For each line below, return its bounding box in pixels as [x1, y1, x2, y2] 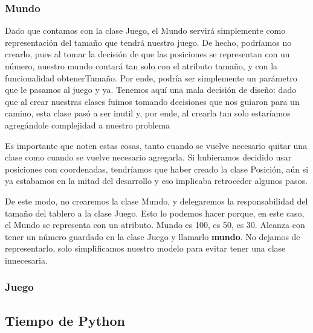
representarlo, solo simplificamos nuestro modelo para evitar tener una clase [5, 242, 286, 255]
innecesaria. [5, 253, 48, 266]
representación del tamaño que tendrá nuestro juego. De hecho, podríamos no [5, 36, 292, 48]
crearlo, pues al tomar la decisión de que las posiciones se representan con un [5, 48, 290, 60]
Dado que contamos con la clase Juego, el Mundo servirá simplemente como [5, 24, 286, 37]
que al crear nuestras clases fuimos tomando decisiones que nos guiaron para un [5, 95, 300, 107]
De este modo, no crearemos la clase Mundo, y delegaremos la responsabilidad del [5, 194, 308, 207]
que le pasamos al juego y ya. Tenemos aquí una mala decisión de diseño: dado [5, 83, 297, 96]
